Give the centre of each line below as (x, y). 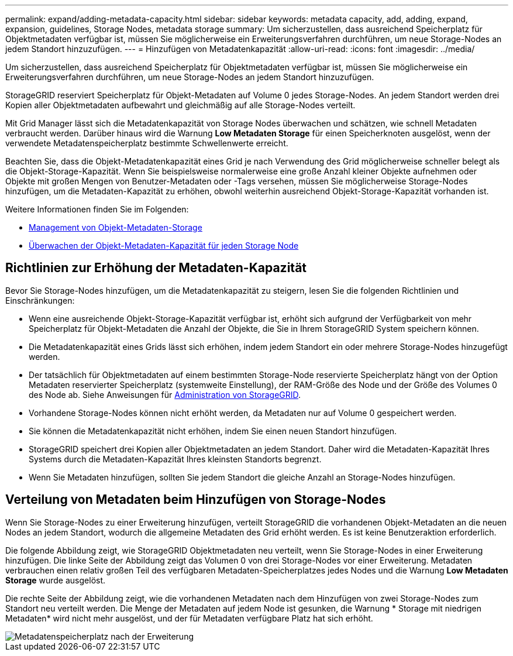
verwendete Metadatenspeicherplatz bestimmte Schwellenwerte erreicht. (147, 143)
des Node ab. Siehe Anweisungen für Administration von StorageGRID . (165, 394)
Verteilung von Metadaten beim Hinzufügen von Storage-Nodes (196, 500)
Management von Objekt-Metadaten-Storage (116, 227)
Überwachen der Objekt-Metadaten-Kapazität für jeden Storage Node (164, 245)
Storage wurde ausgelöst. (56, 580)
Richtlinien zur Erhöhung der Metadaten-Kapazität (156, 268)
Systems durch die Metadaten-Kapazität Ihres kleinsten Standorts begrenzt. (175, 459)
